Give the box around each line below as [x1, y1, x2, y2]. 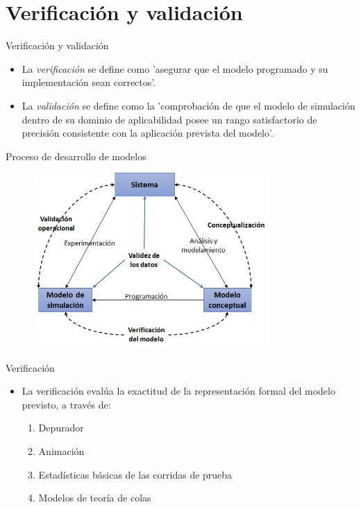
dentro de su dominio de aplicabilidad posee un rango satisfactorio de [22, 112, 317, 126]
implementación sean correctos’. [22, 75, 156, 89]
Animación [38, 444, 85, 458]
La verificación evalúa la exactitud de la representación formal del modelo [22, 384, 335, 398]
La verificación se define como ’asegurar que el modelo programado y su [22, 61, 328, 76]
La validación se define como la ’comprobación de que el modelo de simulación [22, 98, 355, 112]
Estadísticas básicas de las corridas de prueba [38, 467, 233, 481]
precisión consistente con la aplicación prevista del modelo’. [22, 126, 274, 140]
